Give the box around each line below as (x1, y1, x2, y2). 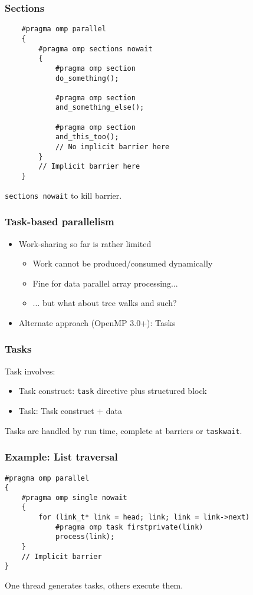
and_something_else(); (55, 103, 144, 112)
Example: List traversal (5, 449, 118, 464)
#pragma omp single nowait (21, 493, 127, 502)
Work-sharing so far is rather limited (18, 237, 152, 249)
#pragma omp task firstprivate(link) (55, 522, 203, 531)
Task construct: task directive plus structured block (18, 384, 207, 397)
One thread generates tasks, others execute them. (5, 579, 183, 591)
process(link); (55, 532, 115, 541)
